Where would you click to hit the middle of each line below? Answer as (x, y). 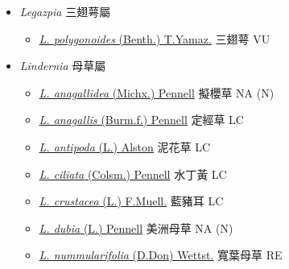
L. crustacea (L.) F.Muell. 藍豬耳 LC (131, 201)
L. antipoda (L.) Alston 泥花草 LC (125, 146)
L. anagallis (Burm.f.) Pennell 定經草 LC (141, 120)
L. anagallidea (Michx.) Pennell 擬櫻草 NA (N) (157, 92)
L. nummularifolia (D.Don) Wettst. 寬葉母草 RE (161, 255)
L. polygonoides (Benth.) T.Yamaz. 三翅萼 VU (155, 38)
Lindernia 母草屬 (63, 66)
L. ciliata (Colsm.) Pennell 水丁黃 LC (133, 174)
